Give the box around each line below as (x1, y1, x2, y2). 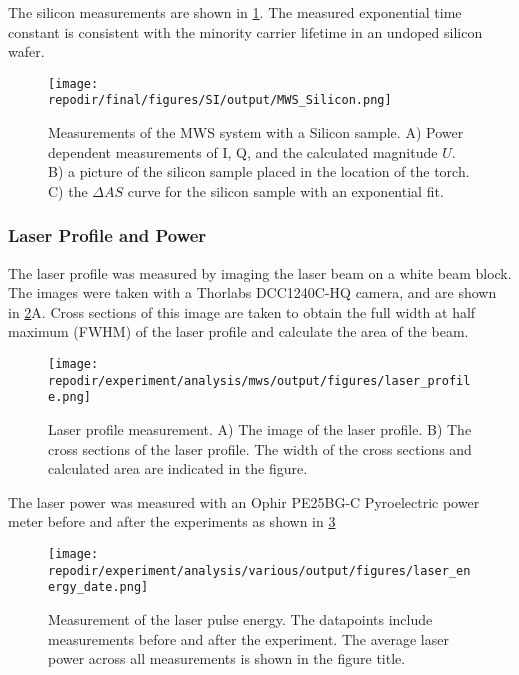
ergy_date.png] (48, 580, 149, 595)
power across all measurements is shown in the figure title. (48, 648, 406, 669)
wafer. (8, 41, 45, 62)
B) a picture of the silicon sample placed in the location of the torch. (48, 161, 470, 182)
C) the (48, 180, 88, 201)
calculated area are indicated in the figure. (48, 458, 308, 479)
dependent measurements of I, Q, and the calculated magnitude (48, 141, 438, 162)
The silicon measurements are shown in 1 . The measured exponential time (8, 2, 462, 22)
